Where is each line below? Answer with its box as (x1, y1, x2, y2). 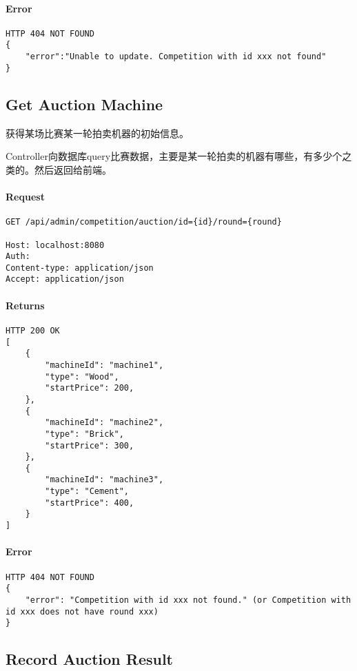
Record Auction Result (6, 648, 173, 670)
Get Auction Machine (6, 93, 163, 114)
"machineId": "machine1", (45, 360, 164, 370)
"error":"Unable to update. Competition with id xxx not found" (25, 52, 327, 62)
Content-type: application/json (6, 262, 154, 273)
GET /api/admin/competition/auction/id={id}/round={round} (6, 217, 282, 227)
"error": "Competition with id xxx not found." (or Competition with (25, 595, 351, 605)
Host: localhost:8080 (6, 240, 105, 250)
